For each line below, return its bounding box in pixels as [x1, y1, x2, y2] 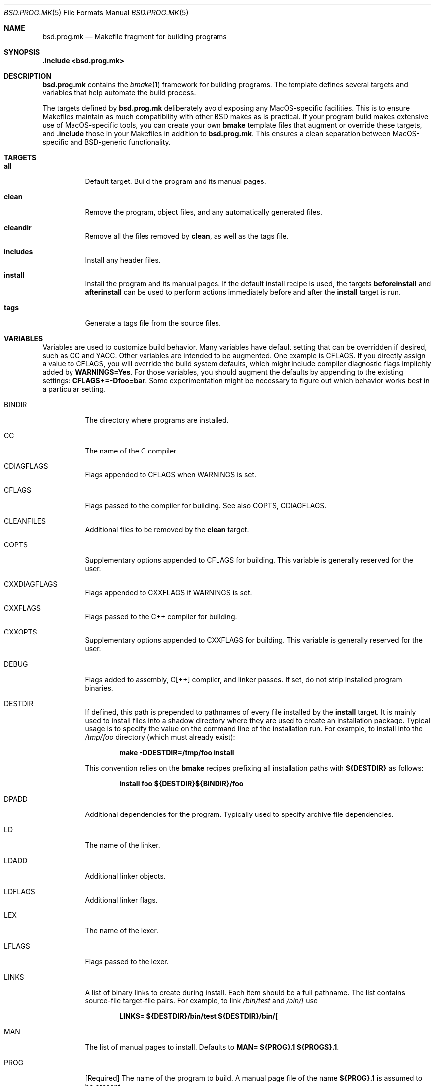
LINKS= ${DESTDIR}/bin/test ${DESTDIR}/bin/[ [119, 1012, 278, 1020]
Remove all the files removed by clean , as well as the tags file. [85, 232, 289, 240]
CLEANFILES [4, 517, 46, 525]
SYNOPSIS [4, 48, 40, 56]
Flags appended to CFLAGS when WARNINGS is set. [85, 470, 257, 479]
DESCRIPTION [4, 72, 52, 80]
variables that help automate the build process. [42, 89, 196, 97]
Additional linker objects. [85, 872, 166, 880]
